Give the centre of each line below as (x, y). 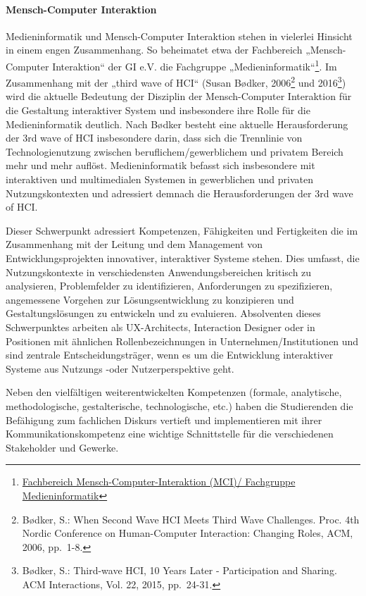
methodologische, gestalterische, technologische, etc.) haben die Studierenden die (179, 405)
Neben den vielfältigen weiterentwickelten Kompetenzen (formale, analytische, (174, 392)
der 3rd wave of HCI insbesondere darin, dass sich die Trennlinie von (154, 138)
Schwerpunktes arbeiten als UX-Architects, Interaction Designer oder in (160, 327)
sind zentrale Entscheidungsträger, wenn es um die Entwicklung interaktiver (170, 355)
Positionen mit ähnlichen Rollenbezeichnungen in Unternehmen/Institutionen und (182, 341)
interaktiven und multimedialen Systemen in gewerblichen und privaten (159, 179)
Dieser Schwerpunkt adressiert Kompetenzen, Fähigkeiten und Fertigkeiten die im (182, 230)
